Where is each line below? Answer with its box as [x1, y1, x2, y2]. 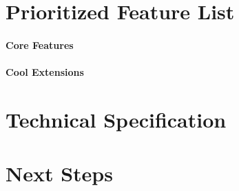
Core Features [6, 37, 74, 52]
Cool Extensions [6, 65, 84, 79]
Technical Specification [6, 105, 227, 133]
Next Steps [6, 159, 113, 188]
